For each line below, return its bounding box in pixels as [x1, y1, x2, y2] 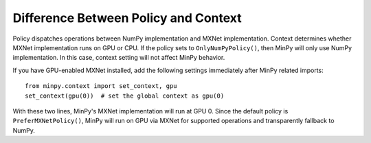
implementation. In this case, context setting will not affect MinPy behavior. [12, 54, 225, 62]
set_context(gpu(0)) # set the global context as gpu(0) [25, 91, 225, 100]
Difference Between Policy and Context [12, 10, 242, 25]
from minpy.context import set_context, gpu [25, 82, 178, 90]
